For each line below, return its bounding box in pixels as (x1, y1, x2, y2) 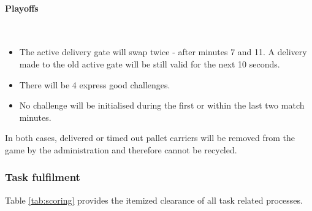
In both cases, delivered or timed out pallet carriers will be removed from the (5, 131, 295, 144)
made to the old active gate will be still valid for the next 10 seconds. (19, 57, 280, 70)
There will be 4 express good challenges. (19, 78, 170, 91)
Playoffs (5, 1, 39, 14)
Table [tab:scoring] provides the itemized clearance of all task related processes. (5, 193, 303, 206)
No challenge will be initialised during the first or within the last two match (19, 99, 305, 112)
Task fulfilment (5, 169, 80, 185)
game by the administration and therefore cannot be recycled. (5, 143, 237, 156)
